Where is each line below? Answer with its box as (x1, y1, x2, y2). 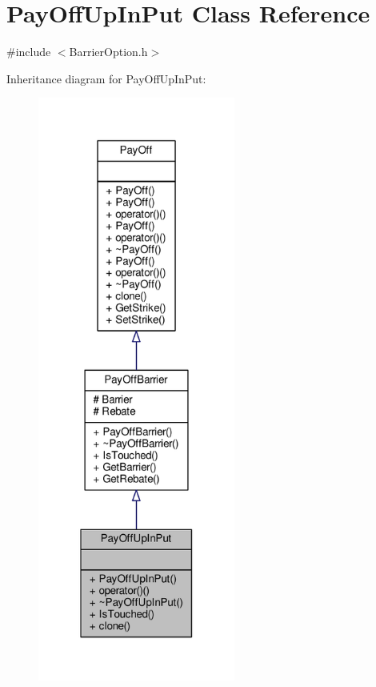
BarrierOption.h (69, 43, 148, 60)
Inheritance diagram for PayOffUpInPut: (6, 70, 206, 86)
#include (6, 43, 51, 60)
